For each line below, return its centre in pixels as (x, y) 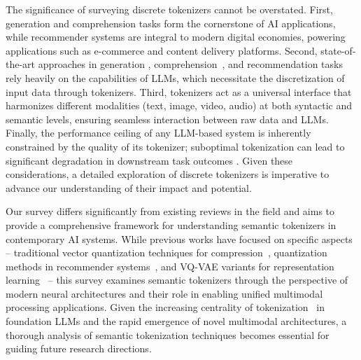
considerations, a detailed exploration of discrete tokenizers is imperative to (168, 174)
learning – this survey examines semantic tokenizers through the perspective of (177, 280)
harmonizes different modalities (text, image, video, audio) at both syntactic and (179, 105)
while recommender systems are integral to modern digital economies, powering (176, 37)
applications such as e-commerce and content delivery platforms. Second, (162, 50)
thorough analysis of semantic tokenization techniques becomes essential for (168, 334)
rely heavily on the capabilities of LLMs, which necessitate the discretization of (175, 77)
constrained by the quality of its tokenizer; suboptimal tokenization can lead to (175, 146)
